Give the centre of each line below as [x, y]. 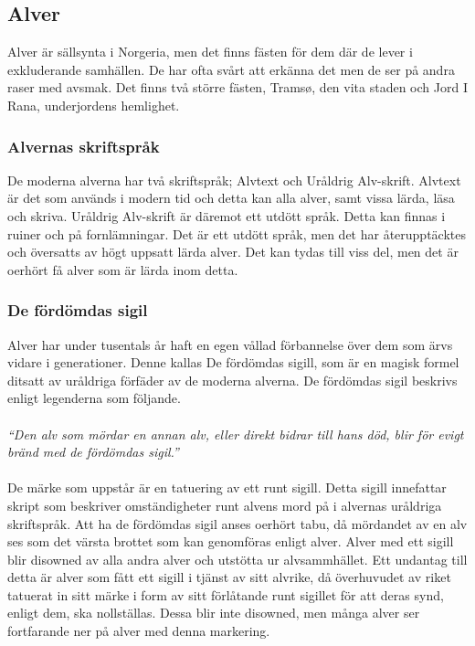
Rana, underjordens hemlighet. [94, 105]
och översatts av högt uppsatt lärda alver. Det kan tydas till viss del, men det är [233, 252]
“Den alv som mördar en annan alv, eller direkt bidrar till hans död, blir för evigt [236, 434]
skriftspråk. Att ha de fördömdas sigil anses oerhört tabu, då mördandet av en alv [237, 523]
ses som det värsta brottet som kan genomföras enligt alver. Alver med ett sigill [231, 541]
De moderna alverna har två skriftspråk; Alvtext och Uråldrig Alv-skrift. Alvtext [234, 180]
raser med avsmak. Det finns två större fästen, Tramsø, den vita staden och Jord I [237, 87]
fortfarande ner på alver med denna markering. [139, 631]
